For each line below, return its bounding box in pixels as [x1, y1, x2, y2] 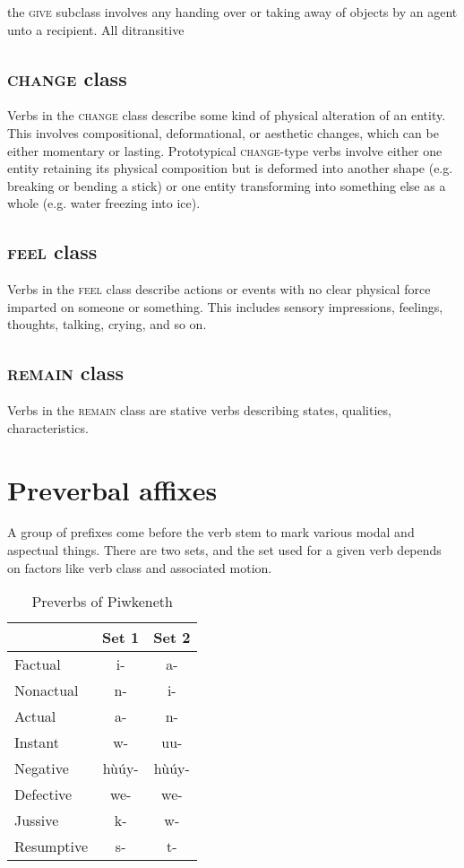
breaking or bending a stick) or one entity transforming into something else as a [7, 176, 446, 195]
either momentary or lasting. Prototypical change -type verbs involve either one [7, 141, 443, 160]
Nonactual [14, 680, 79, 701]
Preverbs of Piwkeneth [31, 591, 173, 612]
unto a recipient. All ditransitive [7, 20, 185, 39]
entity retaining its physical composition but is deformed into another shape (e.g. [7, 159, 453, 178]
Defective [14, 784, 73, 805]
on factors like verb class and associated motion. [7, 558, 272, 577]
